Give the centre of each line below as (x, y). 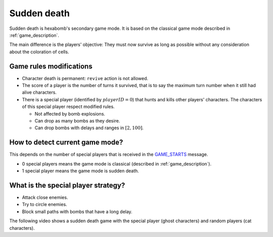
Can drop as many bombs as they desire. (77, 121)
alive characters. (39, 92)
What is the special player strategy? (67, 185)
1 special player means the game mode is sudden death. (80, 171)
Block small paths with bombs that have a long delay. (77, 211)
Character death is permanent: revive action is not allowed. (85, 78)
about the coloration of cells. (39, 52)
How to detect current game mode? (66, 143)
